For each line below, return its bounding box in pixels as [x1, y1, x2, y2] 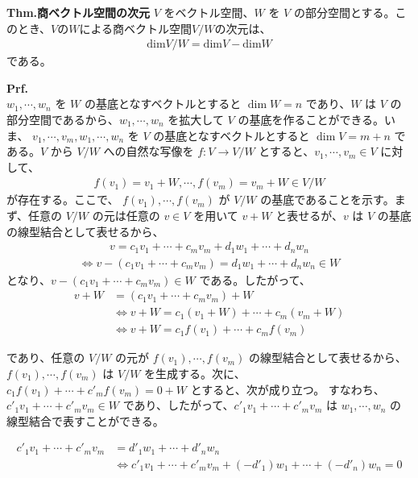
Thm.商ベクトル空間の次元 [6, 4, 151, 20]
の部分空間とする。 [293, 4, 395, 20]
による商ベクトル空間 [79, 19, 192, 36]
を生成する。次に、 [144, 364, 246, 381]
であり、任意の [6, 349, 85, 366]
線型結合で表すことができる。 [6, 412, 164, 429]
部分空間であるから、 [6, 111, 119, 127]
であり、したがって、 [122, 397, 234, 414]
